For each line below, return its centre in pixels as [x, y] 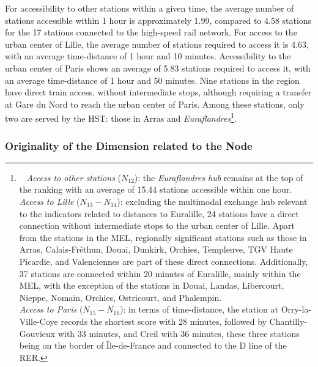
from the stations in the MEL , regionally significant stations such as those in [163, 237]
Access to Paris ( [51, 309]
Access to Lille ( [50, 201]
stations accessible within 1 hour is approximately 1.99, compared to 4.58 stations [158, 20]
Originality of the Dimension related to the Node [129, 145]
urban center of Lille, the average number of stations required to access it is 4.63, [157, 44]
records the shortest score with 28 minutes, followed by [164, 321]
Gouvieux [37, 333]
